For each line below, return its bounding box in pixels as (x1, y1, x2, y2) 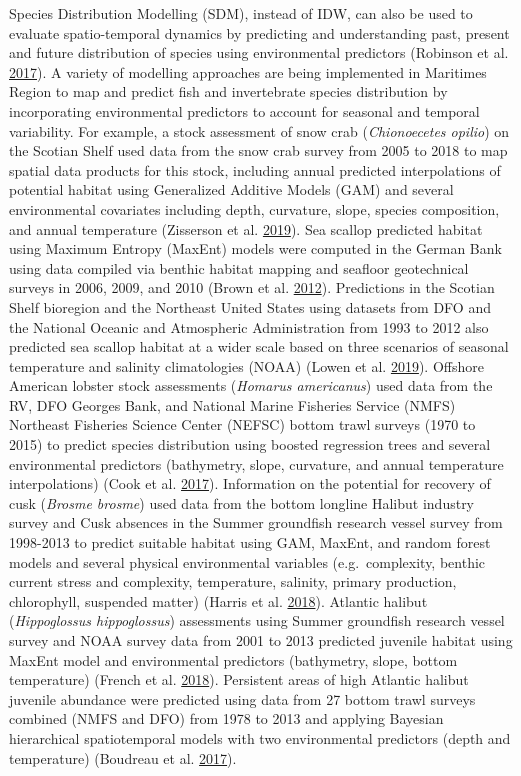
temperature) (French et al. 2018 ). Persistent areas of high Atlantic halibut (9, 669, 469, 690)
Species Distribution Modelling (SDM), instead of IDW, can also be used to (9, 3, 473, 23)
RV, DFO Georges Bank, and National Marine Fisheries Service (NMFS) (9, 394, 456, 415)
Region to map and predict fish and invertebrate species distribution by (9, 81, 448, 102)
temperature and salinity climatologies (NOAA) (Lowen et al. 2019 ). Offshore (9, 355, 484, 376)
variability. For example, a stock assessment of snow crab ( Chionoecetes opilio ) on (9, 120, 510, 141)
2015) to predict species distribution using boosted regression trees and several (9, 434, 491, 455)
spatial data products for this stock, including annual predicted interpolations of (9, 159, 501, 180)
